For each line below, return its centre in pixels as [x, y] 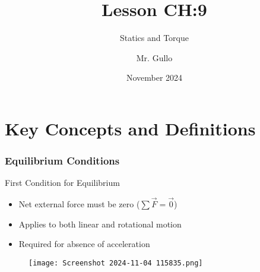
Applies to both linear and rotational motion [100, 224]
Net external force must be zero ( [79, 204]
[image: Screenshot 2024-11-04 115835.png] [116, 263]
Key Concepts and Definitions [130, 128]
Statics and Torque [154, 38]
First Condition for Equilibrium [62, 183]
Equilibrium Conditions [62, 161]
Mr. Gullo [154, 57]
